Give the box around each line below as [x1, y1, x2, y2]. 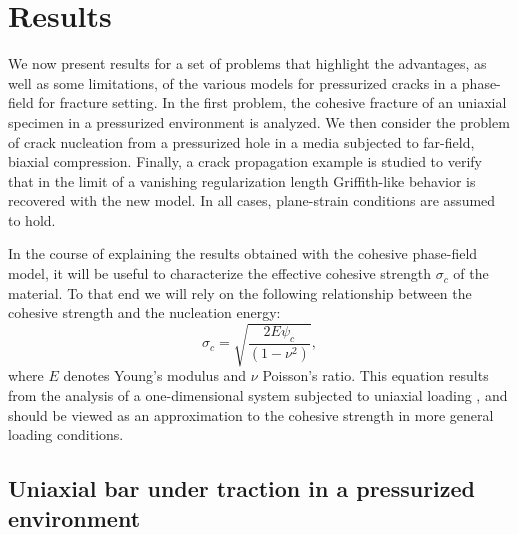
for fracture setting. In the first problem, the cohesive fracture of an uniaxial [38, 92, 507, 113]
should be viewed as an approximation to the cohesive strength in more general [8, 404, 494, 425]
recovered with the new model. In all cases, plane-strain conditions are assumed [8, 190, 496, 211]
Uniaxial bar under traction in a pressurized [8, 473, 476, 504]
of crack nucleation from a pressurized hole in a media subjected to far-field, [8, 131, 475, 152]
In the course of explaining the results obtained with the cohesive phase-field [8, 243, 478, 264]
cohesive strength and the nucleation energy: [8, 302, 281, 323]
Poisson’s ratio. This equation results [262, 365, 489, 386]
